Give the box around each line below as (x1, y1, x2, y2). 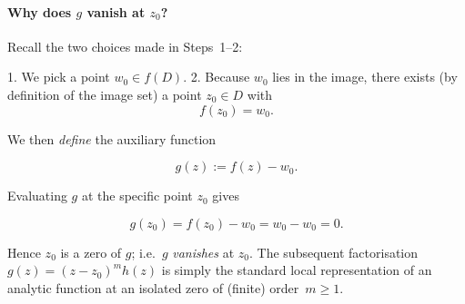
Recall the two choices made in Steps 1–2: (7, 36, 243, 55)
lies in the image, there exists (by (272, 67, 458, 86)
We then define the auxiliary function (7, 129, 217, 148)
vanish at (86, 2, 146, 21)
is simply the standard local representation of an (161, 260, 432, 279)
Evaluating (7, 186, 67, 205)
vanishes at (172, 242, 235, 261)
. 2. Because (183, 67, 250, 86)
